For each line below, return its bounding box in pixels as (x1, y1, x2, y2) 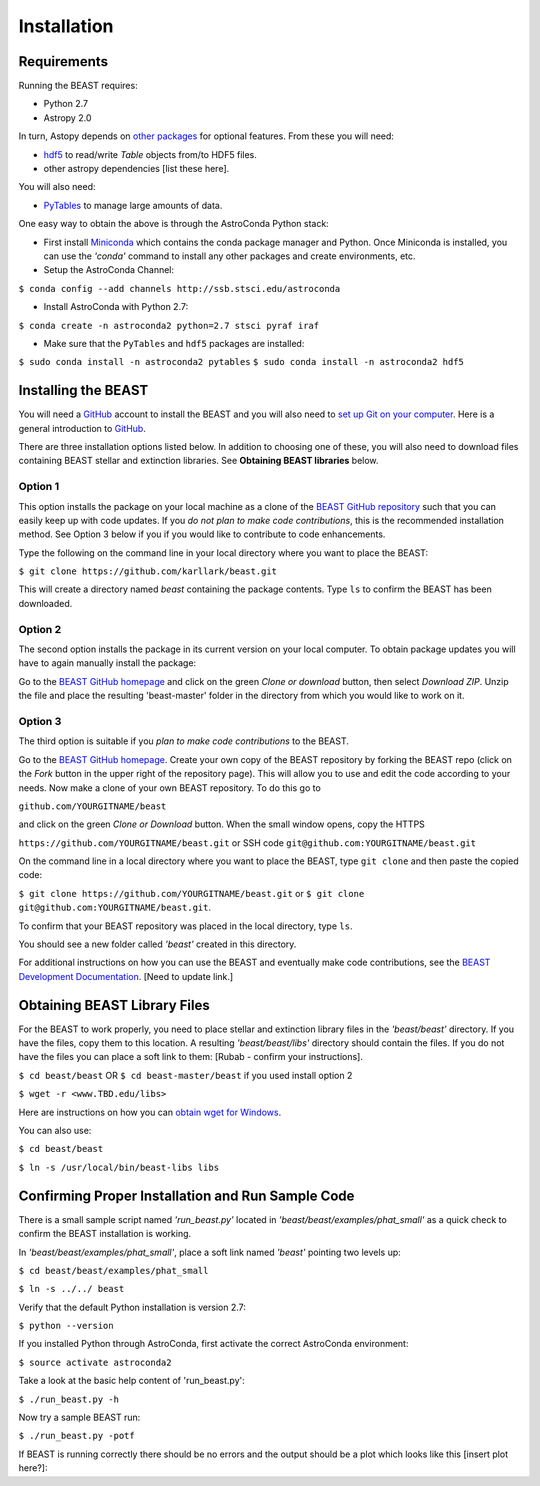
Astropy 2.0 (43, 111, 92, 124)
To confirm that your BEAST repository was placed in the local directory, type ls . (18, 920, 353, 932)
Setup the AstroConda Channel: (43, 264, 175, 276)
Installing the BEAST (18, 382, 149, 399)
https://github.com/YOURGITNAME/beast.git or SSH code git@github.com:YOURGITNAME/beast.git (18, 836, 477, 849)
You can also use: (18, 1125, 92, 1137)
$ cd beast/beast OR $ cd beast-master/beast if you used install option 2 (18, 1069, 353, 1081)
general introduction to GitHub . (18, 422, 147, 434)
